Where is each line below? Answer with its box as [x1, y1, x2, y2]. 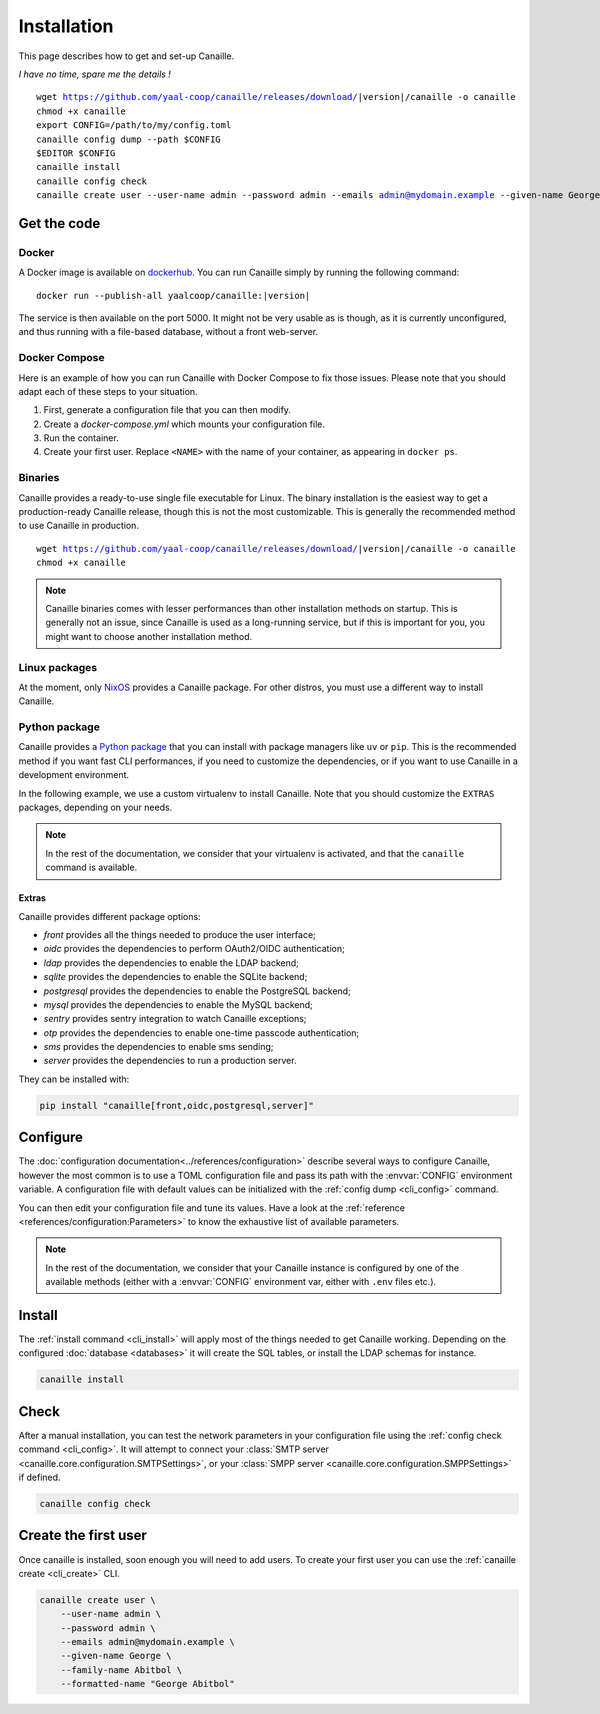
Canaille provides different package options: [18, 910, 201, 922]
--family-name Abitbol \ [60, 1664, 183, 1675]
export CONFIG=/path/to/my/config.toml [36, 120, 232, 131]
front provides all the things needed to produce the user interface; [43, 928, 317, 940]
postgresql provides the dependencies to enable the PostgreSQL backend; [43, 985, 352, 997]
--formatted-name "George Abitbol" [60, 1678, 235, 1690]
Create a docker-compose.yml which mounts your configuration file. [43, 418, 325, 430]
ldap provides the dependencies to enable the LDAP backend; [43, 956, 300, 969]
